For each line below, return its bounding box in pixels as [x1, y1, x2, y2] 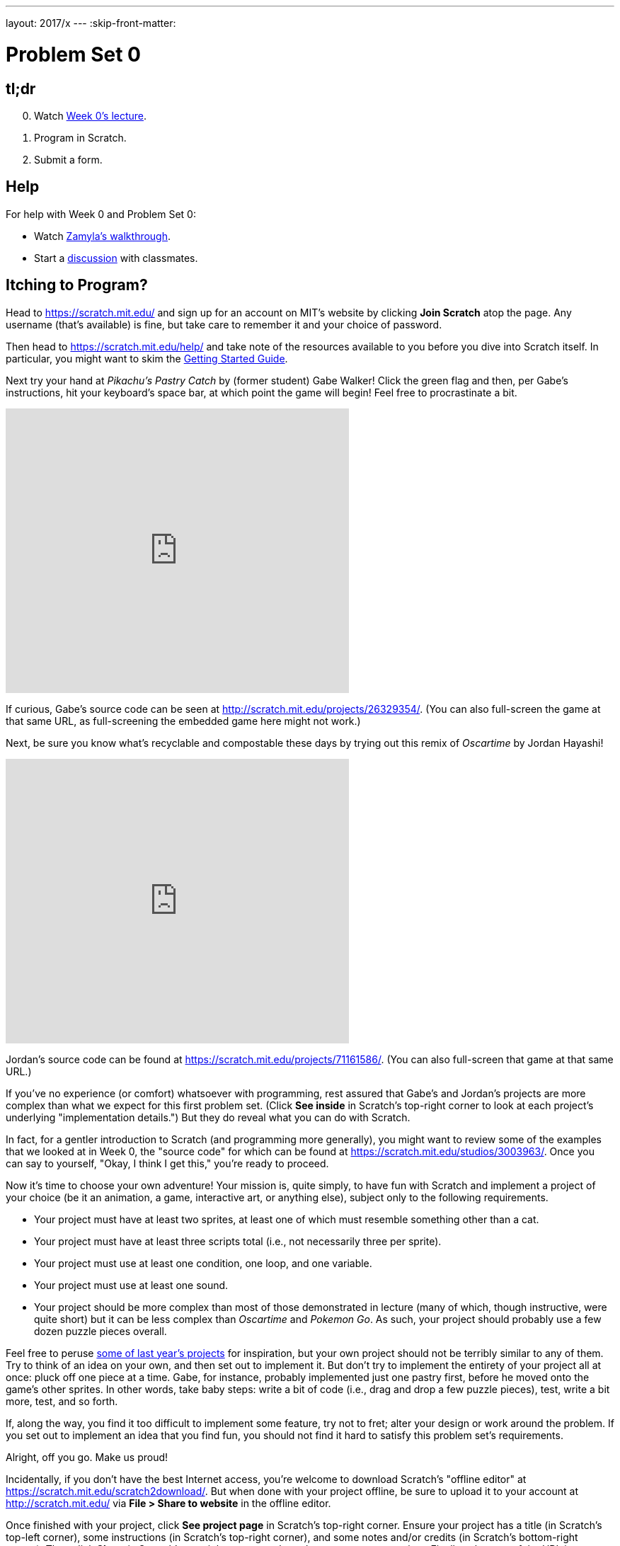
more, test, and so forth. [6, 1395, 118, 1407]
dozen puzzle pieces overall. [34, 1324, 167, 1337]
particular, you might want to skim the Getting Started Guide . [6, 352, 288, 365]
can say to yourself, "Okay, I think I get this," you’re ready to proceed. [6, 1157, 329, 1169]
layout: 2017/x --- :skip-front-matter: [6, 17, 176, 29]
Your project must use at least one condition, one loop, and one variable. [34, 1256, 372, 1269]
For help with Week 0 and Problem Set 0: [6, 207, 196, 220]
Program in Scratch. [34, 131, 127, 144]
